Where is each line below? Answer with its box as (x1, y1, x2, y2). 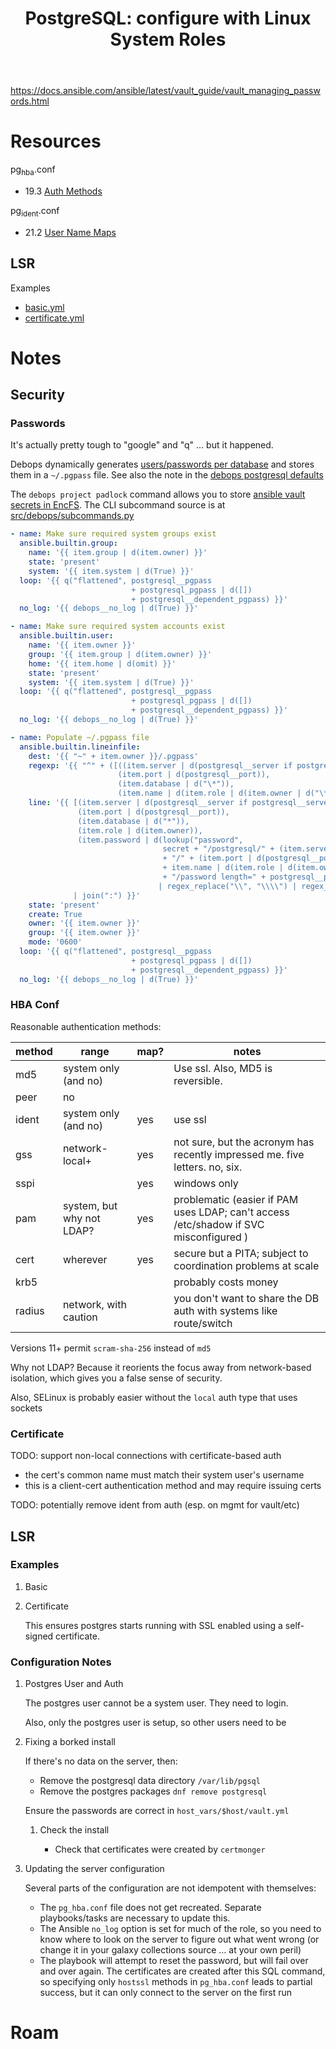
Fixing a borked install (24, 1736, 116, 1748)
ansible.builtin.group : (19, 538, 118, 549)
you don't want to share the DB (173, 1291, 320, 1305)
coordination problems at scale (173, 1258, 320, 1272)
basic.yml (24, 301, 65, 313)
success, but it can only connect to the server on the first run (39, 1987, 293, 1999)
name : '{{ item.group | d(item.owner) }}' (28, 548, 208, 558)
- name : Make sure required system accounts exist (10, 622, 226, 632)
